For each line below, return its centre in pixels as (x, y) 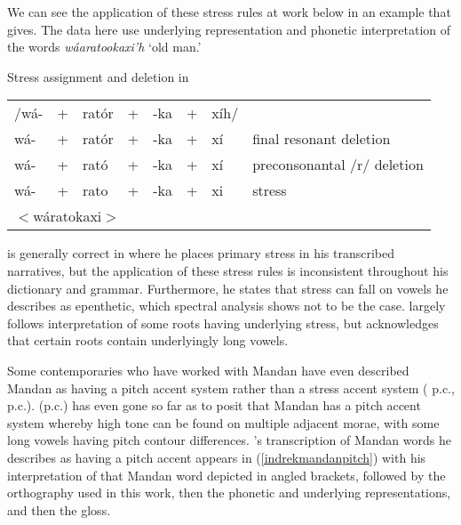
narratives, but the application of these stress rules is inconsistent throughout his (228, 270)
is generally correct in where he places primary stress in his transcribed (201, 253)
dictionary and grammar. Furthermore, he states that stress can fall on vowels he (228, 288)
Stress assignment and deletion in (98, 76)
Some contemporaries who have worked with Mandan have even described (208, 370)
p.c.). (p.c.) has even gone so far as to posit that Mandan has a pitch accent (214, 405)
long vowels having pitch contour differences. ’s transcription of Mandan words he (229, 440)
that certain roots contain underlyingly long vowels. (148, 340)
